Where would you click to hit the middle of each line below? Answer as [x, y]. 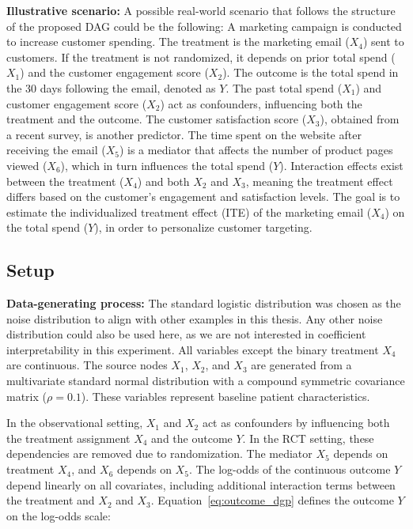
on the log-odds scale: [59, 515]
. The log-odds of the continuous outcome [290, 469]
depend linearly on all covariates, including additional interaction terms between [201, 484]
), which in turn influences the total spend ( [167, 165]
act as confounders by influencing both [296, 423]
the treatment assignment [68, 438]
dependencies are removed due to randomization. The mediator [159, 453]
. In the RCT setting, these [308, 438]
